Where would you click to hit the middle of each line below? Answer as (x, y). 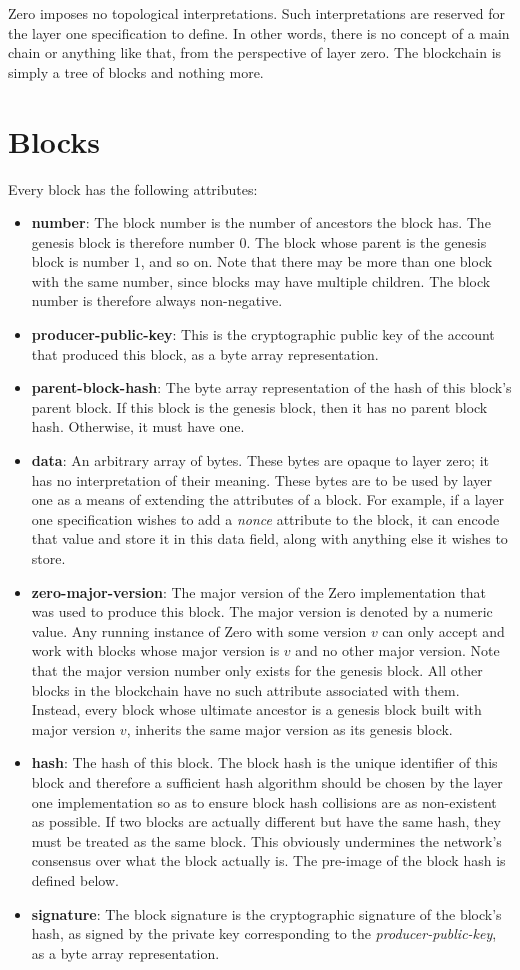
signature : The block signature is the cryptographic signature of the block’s (266, 913)
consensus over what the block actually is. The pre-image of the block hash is (268, 860)
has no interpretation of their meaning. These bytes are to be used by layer (261, 479)
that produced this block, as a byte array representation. (205, 353)
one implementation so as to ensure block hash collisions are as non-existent (264, 801)
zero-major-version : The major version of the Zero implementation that (258, 591)
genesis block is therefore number (133, 241)
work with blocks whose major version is (155, 650)
